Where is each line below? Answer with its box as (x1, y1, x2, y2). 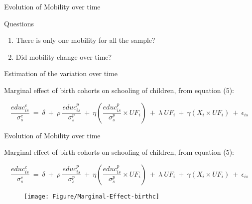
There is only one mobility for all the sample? (15, 35, 155, 45)
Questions (4, 18, 34, 28)
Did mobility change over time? (15, 51, 112, 62)
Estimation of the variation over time (4, 68, 118, 79)
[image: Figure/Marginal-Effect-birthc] (24, 193, 160, 200)
